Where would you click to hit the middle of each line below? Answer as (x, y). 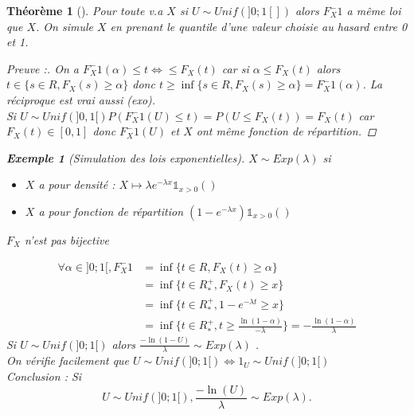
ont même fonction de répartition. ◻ (286, 131)
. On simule (64, 26)
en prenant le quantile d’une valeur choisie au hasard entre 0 (259, 26)
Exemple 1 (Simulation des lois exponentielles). (126, 157)
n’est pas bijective (66, 239)
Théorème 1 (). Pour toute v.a (85, 10)
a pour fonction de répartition (111, 211)
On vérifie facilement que (68, 360)
